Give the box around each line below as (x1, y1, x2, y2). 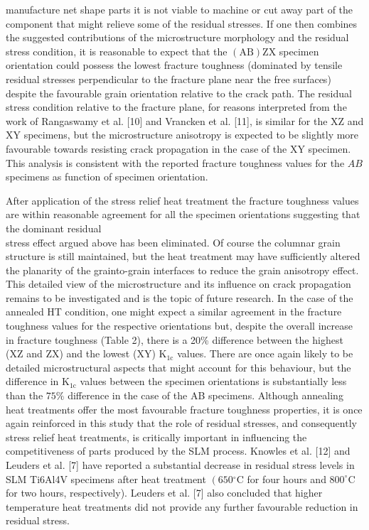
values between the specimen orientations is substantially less (80, 374, 347, 389)
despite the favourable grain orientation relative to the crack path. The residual (6, 85, 352, 100)
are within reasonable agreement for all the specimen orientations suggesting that (6, 207, 360, 222)
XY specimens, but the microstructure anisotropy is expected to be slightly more (6, 127, 359, 142)
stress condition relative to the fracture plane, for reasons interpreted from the (6, 99, 347, 114)
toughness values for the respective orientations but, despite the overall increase (6, 318, 353, 333)
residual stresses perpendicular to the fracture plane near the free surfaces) (6, 71, 331, 86)
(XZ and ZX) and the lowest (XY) (6, 346, 156, 361)
